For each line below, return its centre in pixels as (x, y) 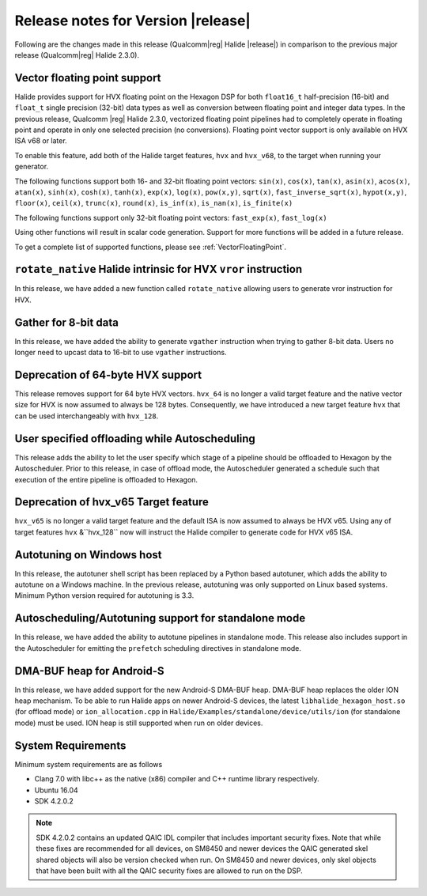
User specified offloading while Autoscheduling (135, 439)
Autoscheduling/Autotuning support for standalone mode (160, 618)
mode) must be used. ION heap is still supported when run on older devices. (139, 723)
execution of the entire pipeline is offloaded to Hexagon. (106, 479)
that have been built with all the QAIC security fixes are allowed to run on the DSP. (170, 871)
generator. (32, 167)
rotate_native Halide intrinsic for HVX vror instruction (159, 269)
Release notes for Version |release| (132, 21)
